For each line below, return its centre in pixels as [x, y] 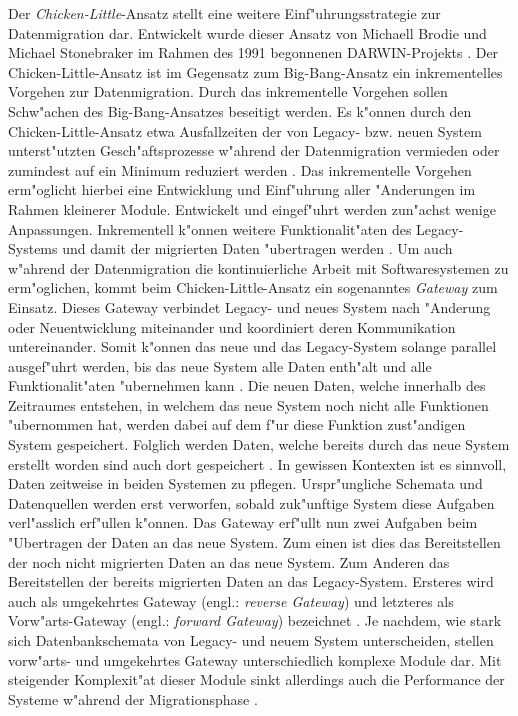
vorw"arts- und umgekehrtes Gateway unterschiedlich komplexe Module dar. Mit [255, 659]
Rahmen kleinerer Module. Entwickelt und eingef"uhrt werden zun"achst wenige [252, 208]
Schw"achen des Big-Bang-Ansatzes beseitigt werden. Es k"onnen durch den [240, 110]
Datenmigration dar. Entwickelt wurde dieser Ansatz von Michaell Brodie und [247, 32]
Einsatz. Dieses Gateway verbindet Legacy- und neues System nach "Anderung [249, 306]
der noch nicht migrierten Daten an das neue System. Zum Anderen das [229, 561]
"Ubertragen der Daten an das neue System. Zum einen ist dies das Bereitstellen [254, 542]
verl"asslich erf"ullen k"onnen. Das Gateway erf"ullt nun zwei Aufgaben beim [243, 522]
